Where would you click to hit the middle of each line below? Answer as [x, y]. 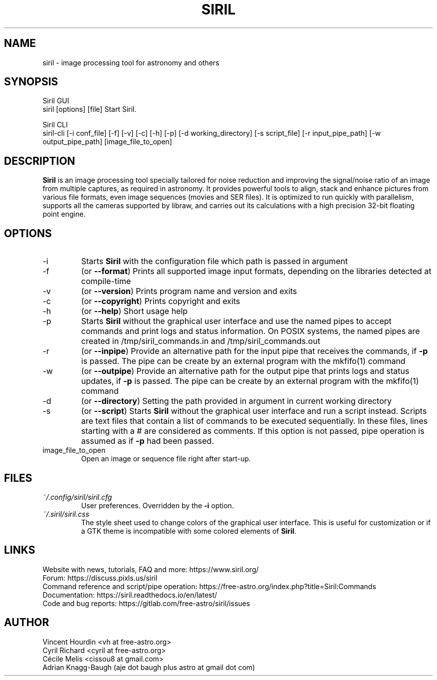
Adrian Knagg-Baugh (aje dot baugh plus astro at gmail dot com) [149, 667]
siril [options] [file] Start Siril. [90, 109]
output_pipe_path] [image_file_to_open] [107, 142]
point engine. [64, 214]
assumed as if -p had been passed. [147, 441]
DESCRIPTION [40, 161]
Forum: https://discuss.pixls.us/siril [100, 578]
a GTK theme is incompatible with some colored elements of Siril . [189, 531]
